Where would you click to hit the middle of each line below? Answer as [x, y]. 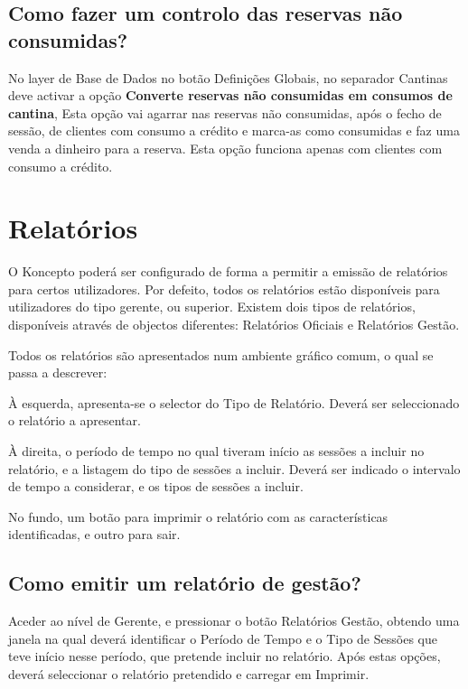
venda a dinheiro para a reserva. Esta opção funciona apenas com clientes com [225, 148]
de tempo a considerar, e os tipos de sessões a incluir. [156, 486]
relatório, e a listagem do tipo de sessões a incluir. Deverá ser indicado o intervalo [234, 468]
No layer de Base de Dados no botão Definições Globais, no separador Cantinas [228, 77]
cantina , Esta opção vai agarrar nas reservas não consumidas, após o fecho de [225, 112]
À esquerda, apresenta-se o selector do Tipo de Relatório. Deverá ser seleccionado [234, 402]
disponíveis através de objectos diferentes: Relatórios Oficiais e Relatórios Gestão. [234, 325]
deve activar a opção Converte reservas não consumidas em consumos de [230, 95]
